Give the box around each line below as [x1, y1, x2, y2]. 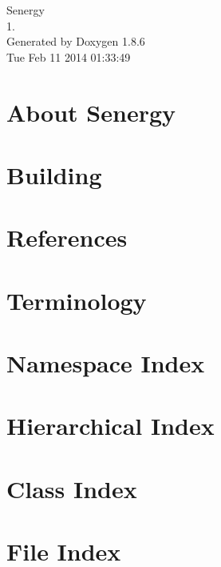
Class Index [6, 472, 137, 505]
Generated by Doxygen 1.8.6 [6, 33, 145, 50]
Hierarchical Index [6, 409, 215, 442]
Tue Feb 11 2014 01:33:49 [6, 48, 131, 65]
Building [6, 158, 102, 191]
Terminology [6, 283, 147, 316]
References [6, 221, 128, 254]
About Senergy [6, 95, 176, 128]
